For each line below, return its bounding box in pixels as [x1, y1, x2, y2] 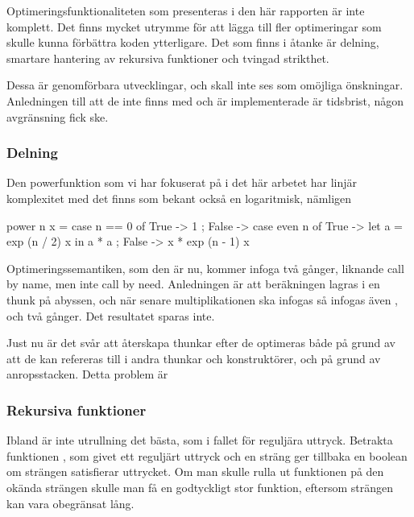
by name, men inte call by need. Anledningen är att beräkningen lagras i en [6, 275, 380, 292]
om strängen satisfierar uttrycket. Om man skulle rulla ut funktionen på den [6, 463, 384, 480]
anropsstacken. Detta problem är [6, 366, 168, 383]
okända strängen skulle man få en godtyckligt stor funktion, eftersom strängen [6, 478, 394, 495]
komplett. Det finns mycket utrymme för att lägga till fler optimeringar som [6, 18, 382, 35]
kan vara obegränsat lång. [6, 494, 135, 511]
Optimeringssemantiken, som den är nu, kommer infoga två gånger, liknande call [6, 259, 404, 276]
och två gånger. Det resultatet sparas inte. [6, 307, 215, 324]
